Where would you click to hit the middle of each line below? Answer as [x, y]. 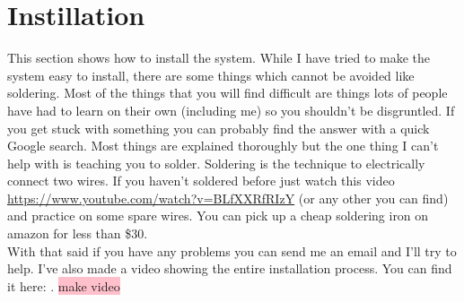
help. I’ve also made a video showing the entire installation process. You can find [230, 268]
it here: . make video [64, 285]
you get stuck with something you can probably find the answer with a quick [219, 128]
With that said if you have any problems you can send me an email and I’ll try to [232, 250]
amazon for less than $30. [78, 233]
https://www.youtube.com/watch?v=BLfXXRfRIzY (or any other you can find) [228, 198]
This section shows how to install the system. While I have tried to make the [219, 58]
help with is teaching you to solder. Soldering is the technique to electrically [216, 163]
